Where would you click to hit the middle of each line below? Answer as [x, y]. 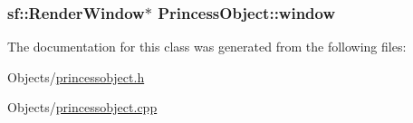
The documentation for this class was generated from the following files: [207, 47]
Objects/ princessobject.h [76, 76]
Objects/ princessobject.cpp [82, 107]
